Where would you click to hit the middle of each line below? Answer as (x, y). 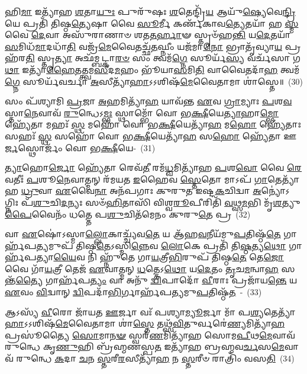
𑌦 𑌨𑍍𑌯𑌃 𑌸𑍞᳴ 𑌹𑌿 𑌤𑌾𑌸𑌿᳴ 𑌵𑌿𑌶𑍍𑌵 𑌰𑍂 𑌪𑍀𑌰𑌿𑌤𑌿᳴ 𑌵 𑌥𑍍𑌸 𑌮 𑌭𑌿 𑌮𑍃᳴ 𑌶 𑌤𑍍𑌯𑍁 (181, 202)
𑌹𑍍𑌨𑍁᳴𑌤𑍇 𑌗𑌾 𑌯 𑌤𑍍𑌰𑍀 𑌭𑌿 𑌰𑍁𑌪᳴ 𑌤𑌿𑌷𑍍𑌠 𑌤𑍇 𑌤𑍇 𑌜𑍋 (192, 257)
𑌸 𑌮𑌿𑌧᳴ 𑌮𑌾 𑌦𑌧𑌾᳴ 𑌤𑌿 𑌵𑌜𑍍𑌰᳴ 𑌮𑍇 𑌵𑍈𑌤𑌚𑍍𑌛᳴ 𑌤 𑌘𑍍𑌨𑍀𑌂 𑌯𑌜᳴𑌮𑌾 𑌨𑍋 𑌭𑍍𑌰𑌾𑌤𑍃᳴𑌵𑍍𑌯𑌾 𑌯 (143, 46)
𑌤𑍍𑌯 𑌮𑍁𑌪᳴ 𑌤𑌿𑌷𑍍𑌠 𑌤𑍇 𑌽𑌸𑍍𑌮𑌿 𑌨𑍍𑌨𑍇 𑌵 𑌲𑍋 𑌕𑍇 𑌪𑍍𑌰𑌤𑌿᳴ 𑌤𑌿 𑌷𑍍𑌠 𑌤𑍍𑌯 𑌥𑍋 (161, 245)
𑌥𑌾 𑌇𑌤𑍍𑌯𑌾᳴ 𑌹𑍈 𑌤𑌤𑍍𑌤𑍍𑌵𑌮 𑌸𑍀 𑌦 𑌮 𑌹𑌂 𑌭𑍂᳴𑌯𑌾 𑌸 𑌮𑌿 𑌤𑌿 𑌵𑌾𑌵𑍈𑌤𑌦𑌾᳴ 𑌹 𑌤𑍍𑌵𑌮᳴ (152, 69)
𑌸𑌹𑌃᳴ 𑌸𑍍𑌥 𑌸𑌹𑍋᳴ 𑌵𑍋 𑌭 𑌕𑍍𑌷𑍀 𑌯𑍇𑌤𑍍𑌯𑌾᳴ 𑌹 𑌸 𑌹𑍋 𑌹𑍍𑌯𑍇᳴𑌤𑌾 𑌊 (151, 135)
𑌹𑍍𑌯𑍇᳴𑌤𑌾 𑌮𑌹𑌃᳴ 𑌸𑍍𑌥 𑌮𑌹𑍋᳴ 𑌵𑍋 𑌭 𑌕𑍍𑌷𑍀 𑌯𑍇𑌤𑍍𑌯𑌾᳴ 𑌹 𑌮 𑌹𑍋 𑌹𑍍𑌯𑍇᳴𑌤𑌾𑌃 (153, 124)
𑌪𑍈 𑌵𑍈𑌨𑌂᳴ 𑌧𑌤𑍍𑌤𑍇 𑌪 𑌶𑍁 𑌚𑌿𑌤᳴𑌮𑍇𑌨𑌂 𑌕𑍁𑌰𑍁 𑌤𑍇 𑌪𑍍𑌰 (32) (128, 214)
